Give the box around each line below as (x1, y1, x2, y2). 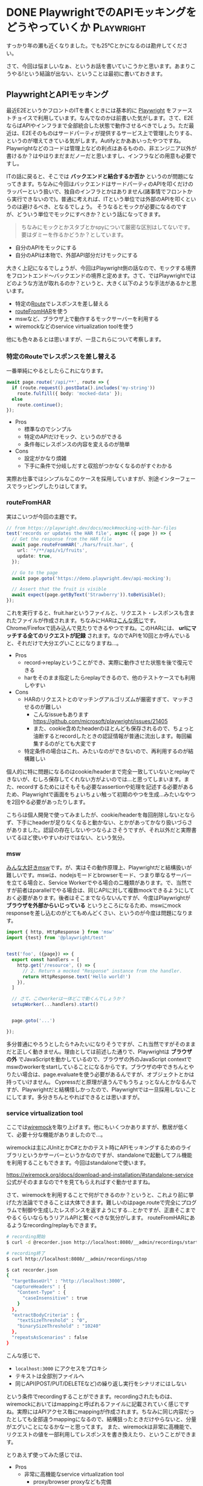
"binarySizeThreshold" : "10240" (17, 1323, 101, 1330)
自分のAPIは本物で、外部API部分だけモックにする (14, 251, 138, 258)
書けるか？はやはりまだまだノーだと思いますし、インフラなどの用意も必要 (6, 152, 192, 159)
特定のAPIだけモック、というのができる (24, 433, 123, 440)
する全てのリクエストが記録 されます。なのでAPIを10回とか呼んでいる (16, 632, 190, 640)
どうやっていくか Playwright (6, 21, 146, 35)
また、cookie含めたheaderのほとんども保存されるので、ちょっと (33, 725, 195, 732)
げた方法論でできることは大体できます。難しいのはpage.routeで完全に (6, 1199, 181, 1207)
